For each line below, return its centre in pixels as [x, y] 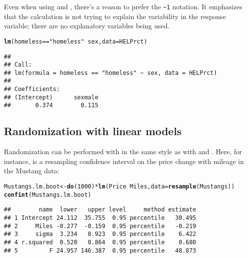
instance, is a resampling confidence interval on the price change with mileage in [124, 161]
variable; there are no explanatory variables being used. [87, 26]
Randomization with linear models [93, 131]
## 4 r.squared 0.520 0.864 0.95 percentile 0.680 [100, 243]
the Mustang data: [32, 171]
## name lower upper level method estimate [100, 210]
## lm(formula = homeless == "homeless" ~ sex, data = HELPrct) [111, 73]
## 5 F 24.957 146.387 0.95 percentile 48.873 [100, 250]
